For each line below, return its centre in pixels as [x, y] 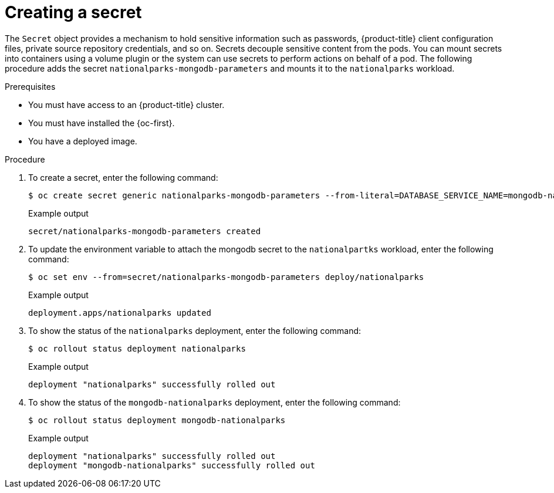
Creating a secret [73, 12]
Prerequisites [30, 86]
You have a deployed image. [83, 141]
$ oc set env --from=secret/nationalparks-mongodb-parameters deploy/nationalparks [226, 277]
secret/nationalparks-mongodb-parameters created [145, 231]
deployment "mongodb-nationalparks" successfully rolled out [172, 465]
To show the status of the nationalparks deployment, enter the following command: [195, 330]
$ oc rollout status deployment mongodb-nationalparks [157, 420]
